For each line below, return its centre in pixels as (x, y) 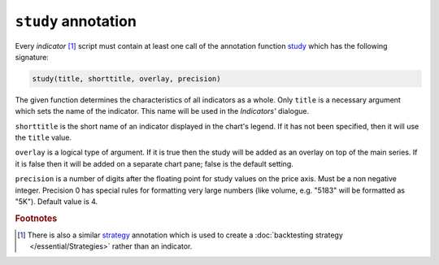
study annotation (76, 21)
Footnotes (36, 218)
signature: (32, 57)
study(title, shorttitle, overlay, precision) (126, 78)
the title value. (43, 137)
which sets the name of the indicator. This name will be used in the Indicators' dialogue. (162, 111)
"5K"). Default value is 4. (57, 202)
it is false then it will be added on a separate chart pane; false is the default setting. (154, 163)
